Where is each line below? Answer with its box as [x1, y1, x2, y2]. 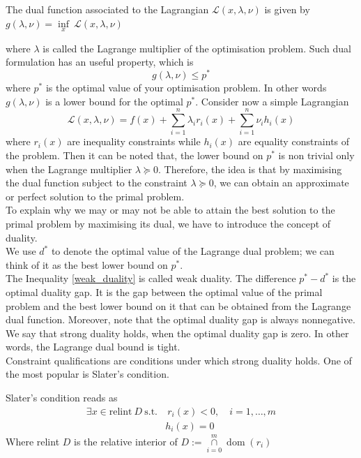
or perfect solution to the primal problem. [6, 189, 185, 203]
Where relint [6, 434, 60, 448]
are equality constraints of [238, 134, 350, 149]
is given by [264, 2, 310, 16]
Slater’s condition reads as [6, 390, 118, 405]
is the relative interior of [74, 434, 178, 448]
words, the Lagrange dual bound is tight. [6, 339, 180, 354]
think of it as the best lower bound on [6, 257, 168, 272]
